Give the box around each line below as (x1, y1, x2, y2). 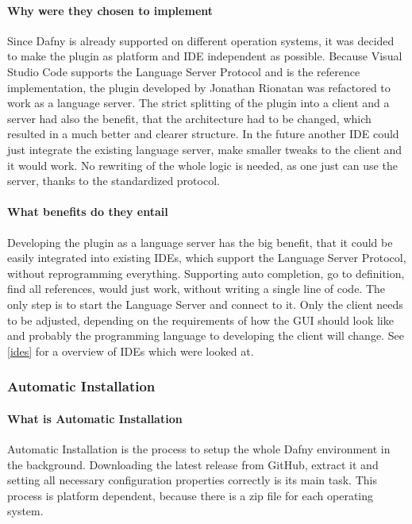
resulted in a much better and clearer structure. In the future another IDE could (7, 125, 399, 142)
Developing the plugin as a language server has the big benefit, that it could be (7, 233, 393, 250)
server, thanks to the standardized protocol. (7, 172, 220, 189)
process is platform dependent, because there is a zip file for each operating (7, 487, 374, 503)
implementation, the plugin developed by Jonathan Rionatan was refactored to (7, 79, 391, 95)
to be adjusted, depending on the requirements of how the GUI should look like (7, 311, 394, 328)
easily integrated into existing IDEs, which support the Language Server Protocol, (7, 249, 406, 266)
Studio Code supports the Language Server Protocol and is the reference (7, 63, 360, 79)
